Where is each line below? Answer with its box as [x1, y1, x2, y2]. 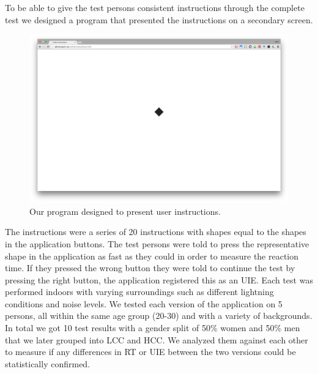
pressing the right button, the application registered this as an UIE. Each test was [5, 273, 313, 286]
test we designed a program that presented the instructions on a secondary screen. [5, 13, 313, 26]
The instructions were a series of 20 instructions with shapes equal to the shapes [5, 225, 306, 238]
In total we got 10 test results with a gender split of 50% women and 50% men [5, 321, 300, 334]
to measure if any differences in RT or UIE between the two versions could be [5, 345, 296, 358]
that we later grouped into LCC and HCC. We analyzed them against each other [5, 333, 308, 346]
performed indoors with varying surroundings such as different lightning [5, 285, 274, 298]
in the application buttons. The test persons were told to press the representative [5, 237, 309, 250]
